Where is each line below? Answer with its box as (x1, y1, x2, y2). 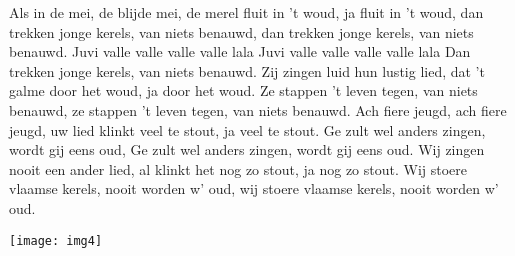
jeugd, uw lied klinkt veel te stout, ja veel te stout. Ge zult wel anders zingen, (9, 119, 486, 140)
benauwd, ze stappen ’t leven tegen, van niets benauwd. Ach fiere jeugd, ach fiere (9, 99, 507, 120)
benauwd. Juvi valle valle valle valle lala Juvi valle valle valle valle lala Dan (9, 41, 471, 62)
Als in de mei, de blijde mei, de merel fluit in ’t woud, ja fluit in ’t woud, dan (9, 2, 484, 22)
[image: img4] (9, 233, 103, 248)
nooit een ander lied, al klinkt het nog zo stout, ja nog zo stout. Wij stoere (9, 158, 468, 179)
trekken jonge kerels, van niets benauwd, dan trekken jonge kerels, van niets (9, 21, 474, 42)
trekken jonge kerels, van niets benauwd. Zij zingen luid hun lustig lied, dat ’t (9, 60, 485, 81)
